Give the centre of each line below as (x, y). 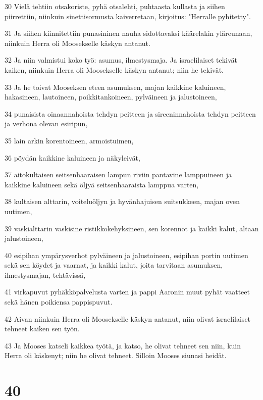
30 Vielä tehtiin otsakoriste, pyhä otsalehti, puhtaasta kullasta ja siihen (115, 6)
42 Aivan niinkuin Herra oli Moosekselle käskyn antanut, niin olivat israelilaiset (128, 318)
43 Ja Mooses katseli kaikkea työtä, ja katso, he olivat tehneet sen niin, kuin (123, 345)
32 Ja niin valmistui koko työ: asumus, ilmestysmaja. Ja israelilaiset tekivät (121, 60)
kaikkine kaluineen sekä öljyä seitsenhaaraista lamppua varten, (102, 184)
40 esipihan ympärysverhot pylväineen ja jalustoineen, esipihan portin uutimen (126, 255)
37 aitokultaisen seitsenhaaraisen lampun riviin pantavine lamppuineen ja (118, 174)
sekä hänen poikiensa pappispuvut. (59, 302)
